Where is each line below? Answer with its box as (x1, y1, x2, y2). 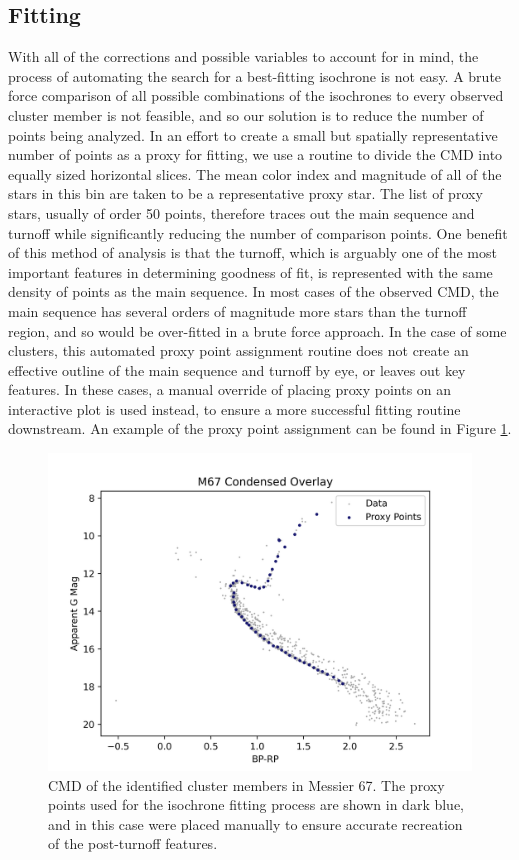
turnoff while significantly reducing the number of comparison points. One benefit (8, 222, 508, 243)
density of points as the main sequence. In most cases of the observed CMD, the (8, 281, 499, 302)
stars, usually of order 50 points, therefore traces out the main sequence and (8, 202, 475, 223)
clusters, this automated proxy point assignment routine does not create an (8, 340, 469, 361)
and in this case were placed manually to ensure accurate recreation (48, 813, 463, 834)
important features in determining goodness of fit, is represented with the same (8, 261, 493, 282)
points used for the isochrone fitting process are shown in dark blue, (48, 794, 465, 815)
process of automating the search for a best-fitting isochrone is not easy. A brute (8, 65, 502, 86)
